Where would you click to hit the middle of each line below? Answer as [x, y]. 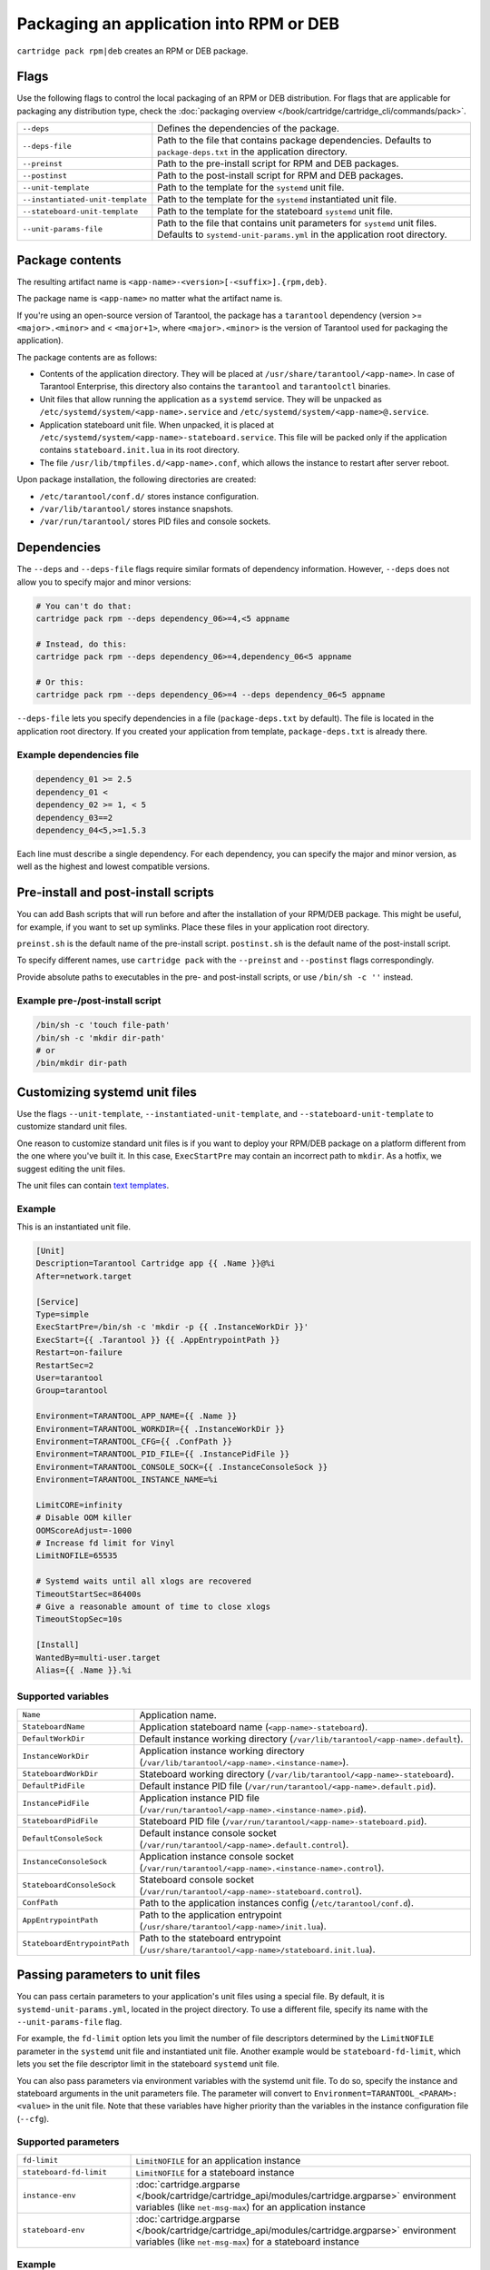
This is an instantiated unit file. [74, 1227]
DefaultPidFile [54, 1786]
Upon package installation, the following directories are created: [137, 479]
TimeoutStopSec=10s [79, 1619]
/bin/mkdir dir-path [81, 1063]
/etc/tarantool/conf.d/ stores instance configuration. [149, 496]
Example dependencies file [78, 755]
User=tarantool [69, 1377]
